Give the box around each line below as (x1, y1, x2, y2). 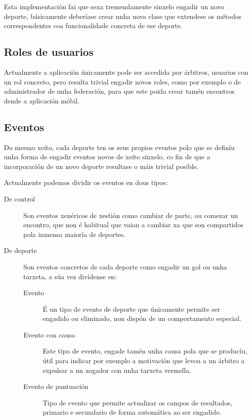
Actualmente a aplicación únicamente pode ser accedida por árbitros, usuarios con (4, 67, 249, 77)
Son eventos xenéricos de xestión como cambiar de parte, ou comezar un (23, 210, 238, 220)
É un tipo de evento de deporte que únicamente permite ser (43, 303, 220, 314)
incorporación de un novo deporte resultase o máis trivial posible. (4, 161, 199, 171)
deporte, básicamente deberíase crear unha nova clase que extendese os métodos (4, 11, 241, 21)
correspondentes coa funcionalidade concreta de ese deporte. (4, 20, 183, 31)
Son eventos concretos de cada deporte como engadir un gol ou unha (23, 261, 227, 271)
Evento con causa (23, 329, 75, 339)
